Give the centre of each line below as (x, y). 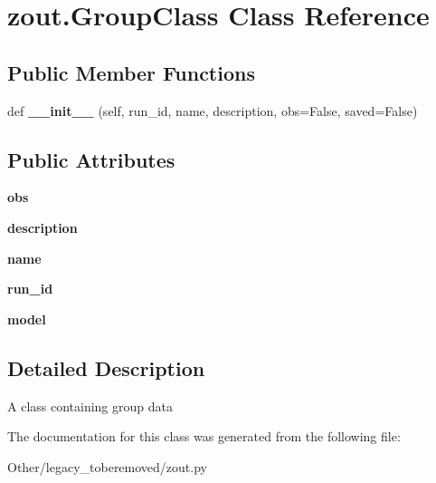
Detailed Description (106, 367)
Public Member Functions (131, 72)
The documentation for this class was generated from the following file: (204, 436)
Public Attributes (91, 159)
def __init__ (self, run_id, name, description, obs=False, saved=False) (213, 110)
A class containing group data (90, 406)
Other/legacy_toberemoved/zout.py (107, 466)
